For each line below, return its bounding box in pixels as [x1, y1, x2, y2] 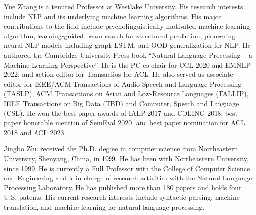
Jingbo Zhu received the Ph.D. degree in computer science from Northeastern [4, 143, 238, 154]
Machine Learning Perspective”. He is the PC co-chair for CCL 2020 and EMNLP [4, 59, 251, 70]
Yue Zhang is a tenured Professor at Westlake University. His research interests [4, 1, 243, 11]
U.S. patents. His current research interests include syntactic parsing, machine [4, 192, 240, 202]
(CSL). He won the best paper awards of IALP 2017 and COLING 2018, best [4, 107, 238, 118]
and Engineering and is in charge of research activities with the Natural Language [4, 173, 252, 183]
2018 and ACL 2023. [4, 127, 66, 137]
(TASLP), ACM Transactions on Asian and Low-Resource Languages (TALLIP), [4, 88, 249, 99]
